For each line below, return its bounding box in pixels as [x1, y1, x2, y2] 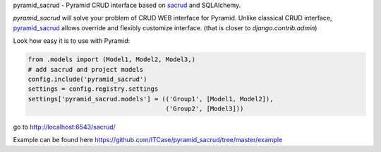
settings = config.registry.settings [28, 85, 159, 93]
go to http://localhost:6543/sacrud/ [13, 123, 116, 132]
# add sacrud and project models [28, 65, 144, 73]
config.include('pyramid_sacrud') [28, 75, 147, 83]
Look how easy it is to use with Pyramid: [13, 37, 131, 45]
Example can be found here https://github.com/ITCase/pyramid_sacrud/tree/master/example [13, 136, 282, 144]
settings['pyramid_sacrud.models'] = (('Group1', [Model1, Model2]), [28, 95, 274, 103]
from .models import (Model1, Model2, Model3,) [28, 56, 195, 63]
